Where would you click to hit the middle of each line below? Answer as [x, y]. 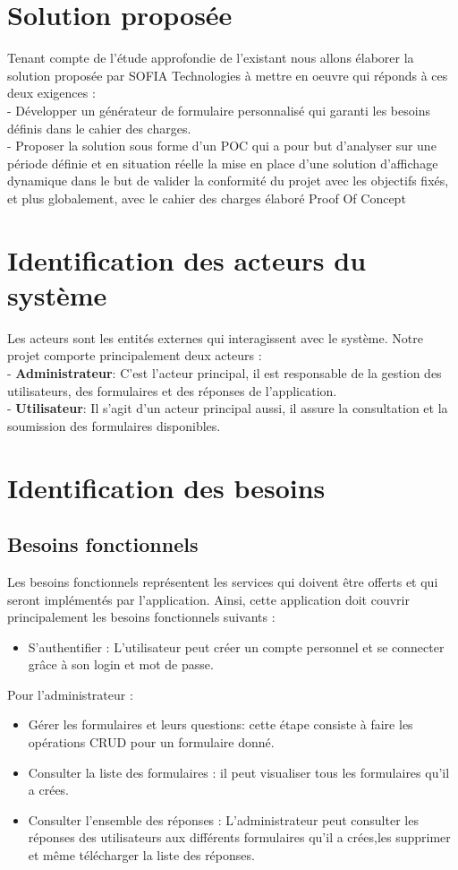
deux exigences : [51, 93]
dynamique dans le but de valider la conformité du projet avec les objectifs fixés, [228, 181]
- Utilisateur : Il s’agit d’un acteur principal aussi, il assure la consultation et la [228, 408]
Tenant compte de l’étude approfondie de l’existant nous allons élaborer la [211, 58]
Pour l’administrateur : [70, 694]
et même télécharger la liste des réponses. [141, 855]
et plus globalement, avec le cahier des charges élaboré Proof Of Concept [207, 198]
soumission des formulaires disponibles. [114, 425]
